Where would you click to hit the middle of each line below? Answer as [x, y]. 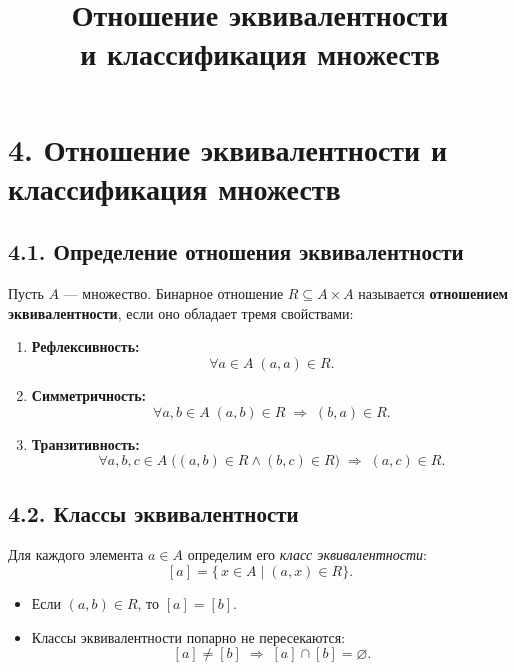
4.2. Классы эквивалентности [153, 512]
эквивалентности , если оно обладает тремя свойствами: [181, 312]
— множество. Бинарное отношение [173, 293]
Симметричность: [89, 394]
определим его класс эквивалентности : [307, 554]
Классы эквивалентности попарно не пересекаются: [188, 636]
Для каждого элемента [76, 554]
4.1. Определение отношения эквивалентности [236, 251]
